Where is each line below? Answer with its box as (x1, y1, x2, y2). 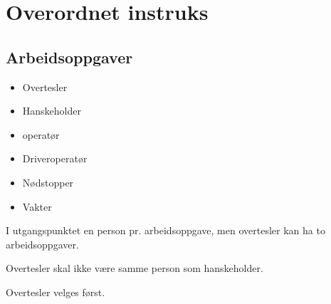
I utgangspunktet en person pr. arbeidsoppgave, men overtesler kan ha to (6, 223, 325, 238)
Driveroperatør (22, 151, 88, 166)
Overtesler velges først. (6, 284, 105, 299)
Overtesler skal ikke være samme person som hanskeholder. (6, 261, 263, 276)
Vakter (22, 199, 52, 214)
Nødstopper (22, 174, 74, 189)
